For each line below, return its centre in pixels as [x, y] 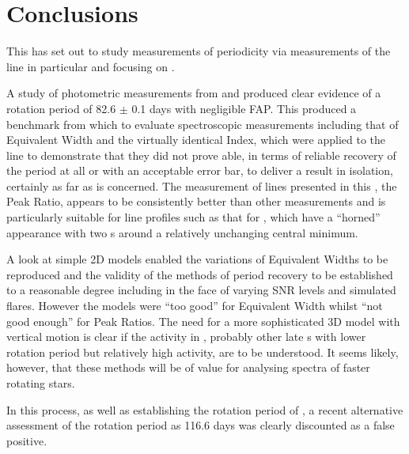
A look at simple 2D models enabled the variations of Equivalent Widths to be [197, 259]
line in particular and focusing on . [91, 66]
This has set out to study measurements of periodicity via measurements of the [199, 51]
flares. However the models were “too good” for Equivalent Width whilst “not [195, 306]
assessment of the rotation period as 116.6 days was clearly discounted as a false [201, 425]
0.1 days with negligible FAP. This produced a [244, 108]
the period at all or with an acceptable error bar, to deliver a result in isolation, [200, 170]
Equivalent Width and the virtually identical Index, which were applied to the [196, 140]
